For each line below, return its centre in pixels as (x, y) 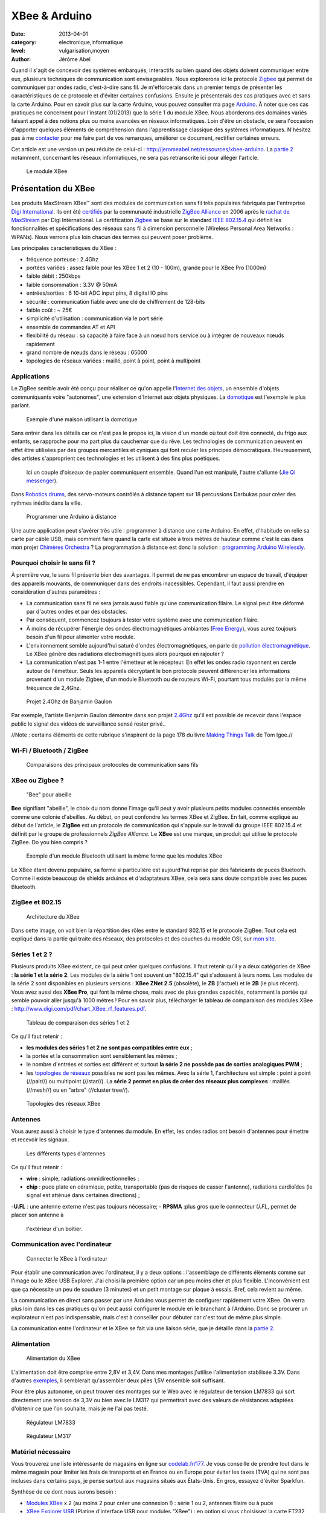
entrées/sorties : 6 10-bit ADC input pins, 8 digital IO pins (97, 293)
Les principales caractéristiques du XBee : (64, 248)
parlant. (21, 405)
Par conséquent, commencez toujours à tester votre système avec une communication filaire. (142, 620)
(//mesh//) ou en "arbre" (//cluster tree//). (78, 1090)
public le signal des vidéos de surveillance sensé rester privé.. (88, 724)
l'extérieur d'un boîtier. (54, 1229)
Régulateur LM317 (49, 1436)
